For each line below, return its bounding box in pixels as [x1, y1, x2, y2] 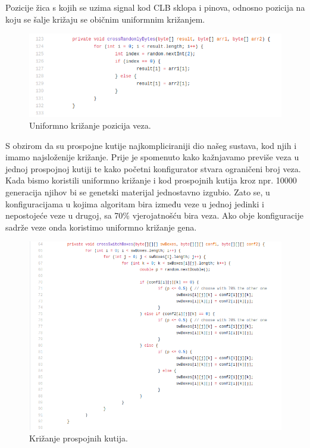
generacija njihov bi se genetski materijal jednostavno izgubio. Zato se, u [5, 186, 270, 198]
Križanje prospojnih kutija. [29, 432, 128, 444]
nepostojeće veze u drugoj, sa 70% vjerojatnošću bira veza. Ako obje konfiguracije [5, 209, 303, 222]
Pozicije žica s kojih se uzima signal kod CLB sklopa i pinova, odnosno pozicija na [5, 1, 305, 13]
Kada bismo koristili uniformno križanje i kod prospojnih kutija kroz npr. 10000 [5, 174, 297, 186]
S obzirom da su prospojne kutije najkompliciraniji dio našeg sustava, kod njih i [5, 139, 297, 151]
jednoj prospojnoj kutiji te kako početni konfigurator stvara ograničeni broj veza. [5, 162, 301, 175]
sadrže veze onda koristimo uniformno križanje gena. [5, 220, 197, 233]
